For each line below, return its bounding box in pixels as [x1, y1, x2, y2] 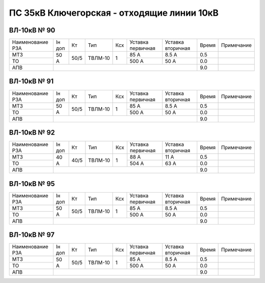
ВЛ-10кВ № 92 [9, 128, 55, 137]
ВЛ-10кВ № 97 [9, 231, 55, 239]
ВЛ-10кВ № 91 [9, 77, 54, 85]
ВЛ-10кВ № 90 [9, 26, 55, 34]
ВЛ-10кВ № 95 [9, 179, 55, 188]
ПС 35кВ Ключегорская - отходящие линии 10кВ [9, 7, 219, 18]
